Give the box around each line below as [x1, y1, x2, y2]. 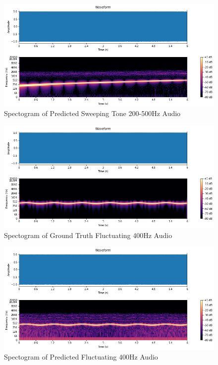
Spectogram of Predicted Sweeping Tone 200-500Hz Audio [4, 108, 181, 119]
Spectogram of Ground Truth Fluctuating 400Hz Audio [4, 230, 172, 240]
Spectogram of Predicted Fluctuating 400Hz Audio [4, 351, 158, 362]
